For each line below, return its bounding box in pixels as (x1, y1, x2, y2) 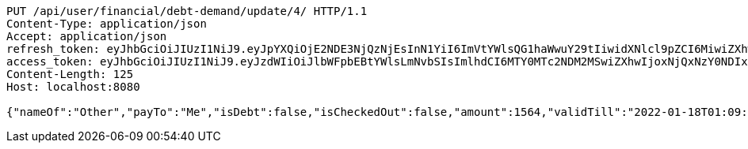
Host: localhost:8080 (6, 80, 140, 93)
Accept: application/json (6, 30, 167, 43)
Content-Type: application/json (6, 17, 207, 30)
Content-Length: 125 (6, 68, 134, 80)
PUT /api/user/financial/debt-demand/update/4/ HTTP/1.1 (6, 5, 368, 17)
